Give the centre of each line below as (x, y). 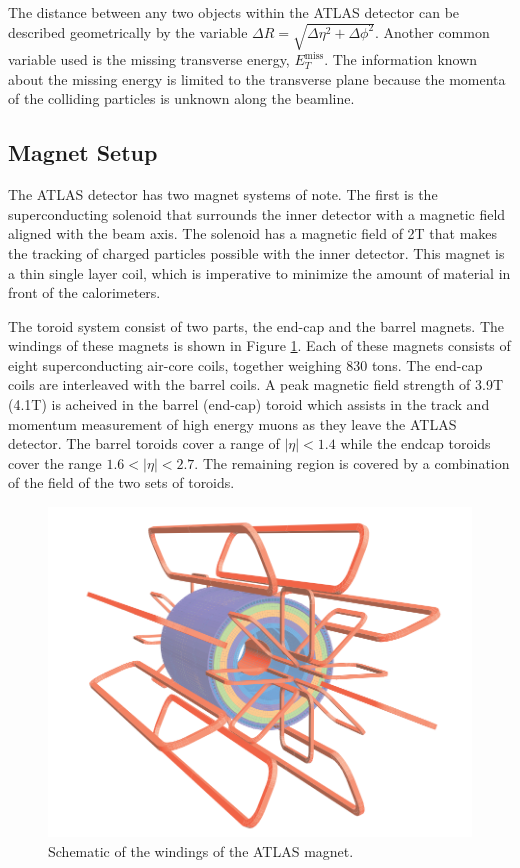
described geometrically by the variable (128, 31)
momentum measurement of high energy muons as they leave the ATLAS (232, 423)
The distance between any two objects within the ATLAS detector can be (234, 12)
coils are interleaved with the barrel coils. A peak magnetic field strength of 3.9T (256, 384)
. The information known (401, 59)
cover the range (55, 462)
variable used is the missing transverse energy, (149, 59)
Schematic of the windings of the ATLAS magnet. (201, 850)
